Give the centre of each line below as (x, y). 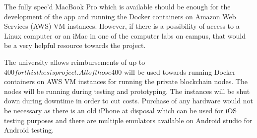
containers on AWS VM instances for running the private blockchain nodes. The (126, 81)
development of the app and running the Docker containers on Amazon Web (120, 16)
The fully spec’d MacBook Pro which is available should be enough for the (117, 6)
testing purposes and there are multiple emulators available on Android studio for (128, 120)
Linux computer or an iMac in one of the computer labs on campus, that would (125, 35)
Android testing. (29, 130)
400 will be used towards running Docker (173, 71)
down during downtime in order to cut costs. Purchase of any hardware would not (128, 101)
